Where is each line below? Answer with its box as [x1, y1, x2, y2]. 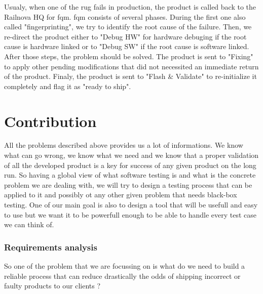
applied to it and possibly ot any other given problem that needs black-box [4, 189, 237, 200]
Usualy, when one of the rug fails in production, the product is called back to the [4, 2, 256, 12]
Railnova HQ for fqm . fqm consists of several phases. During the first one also [4, 11, 246, 22]
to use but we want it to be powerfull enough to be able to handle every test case [4, 209, 257, 220]
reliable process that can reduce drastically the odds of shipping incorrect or [4, 270, 241, 281]
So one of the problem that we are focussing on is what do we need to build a [4, 261, 245, 271]
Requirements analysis [4, 240, 97, 253]
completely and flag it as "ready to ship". [4, 80, 131, 91]
